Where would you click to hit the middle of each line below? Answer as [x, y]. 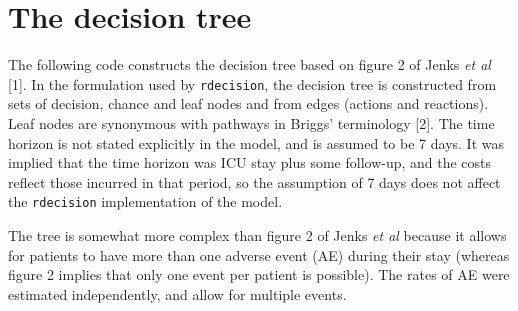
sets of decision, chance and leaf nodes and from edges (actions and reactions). [248, 103]
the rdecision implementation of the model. [145, 201]
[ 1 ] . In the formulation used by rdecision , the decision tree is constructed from [252, 83]
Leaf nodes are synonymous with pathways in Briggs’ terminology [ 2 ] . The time [251, 122]
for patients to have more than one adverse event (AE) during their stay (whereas [259, 254]
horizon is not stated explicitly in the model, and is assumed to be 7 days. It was [256, 142]
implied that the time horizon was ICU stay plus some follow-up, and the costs [250, 162]
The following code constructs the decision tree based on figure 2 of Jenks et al [249, 64]
